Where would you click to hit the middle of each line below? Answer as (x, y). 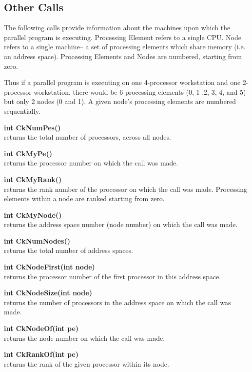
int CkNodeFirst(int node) (49, 267)
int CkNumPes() (32, 127)
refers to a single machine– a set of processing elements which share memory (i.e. (125, 47)
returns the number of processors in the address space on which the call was (117, 302)
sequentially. (22, 111)
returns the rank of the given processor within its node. (87, 363)
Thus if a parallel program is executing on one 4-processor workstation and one (122, 82)
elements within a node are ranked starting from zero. (84, 198)
